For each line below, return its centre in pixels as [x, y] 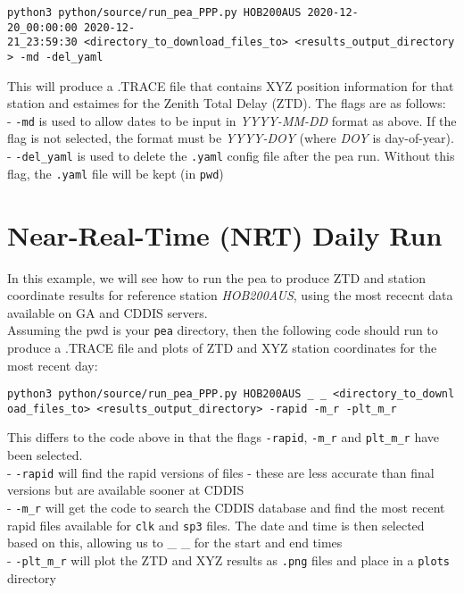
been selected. [45, 455]
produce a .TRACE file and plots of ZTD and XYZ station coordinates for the [222, 347]
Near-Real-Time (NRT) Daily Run [225, 234]
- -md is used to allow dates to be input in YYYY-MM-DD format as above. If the [232, 120]
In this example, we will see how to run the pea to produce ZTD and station [217, 277]
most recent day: [53, 365]
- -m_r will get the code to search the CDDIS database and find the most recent [226, 507]
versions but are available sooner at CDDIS [126, 490]
